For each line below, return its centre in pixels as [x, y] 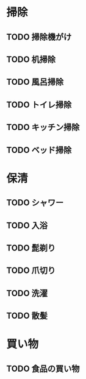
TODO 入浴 [27, 225]
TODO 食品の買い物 [43, 368]
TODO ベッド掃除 [39, 150]
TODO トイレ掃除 [39, 104]
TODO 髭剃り [31, 248]
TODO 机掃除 [31, 59]
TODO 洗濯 [27, 293]
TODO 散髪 [27, 316]
